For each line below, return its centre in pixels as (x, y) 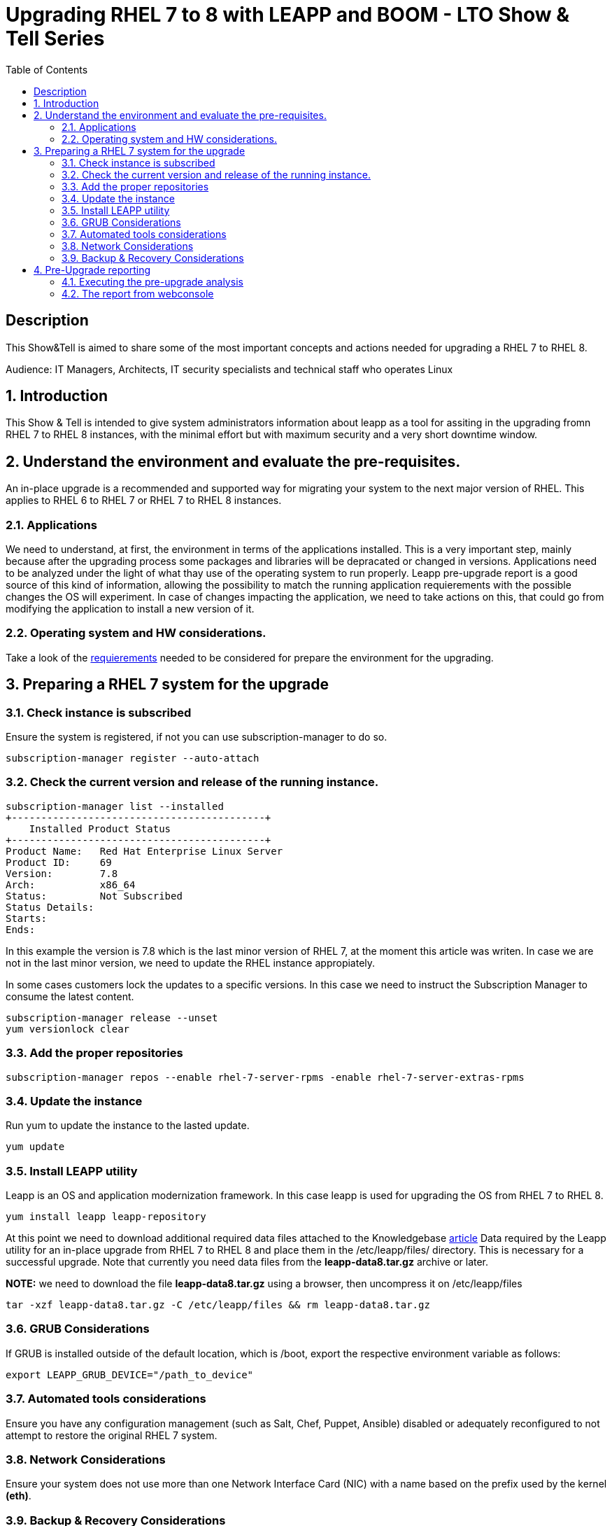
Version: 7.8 (62, 873)
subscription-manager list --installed (115, 806)
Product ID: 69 (59, 862)
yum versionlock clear (68, 1029)
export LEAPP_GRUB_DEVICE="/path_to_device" (130, 1374)
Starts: (27, 918)
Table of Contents (47, 69)
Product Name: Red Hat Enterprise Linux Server (144, 851)
